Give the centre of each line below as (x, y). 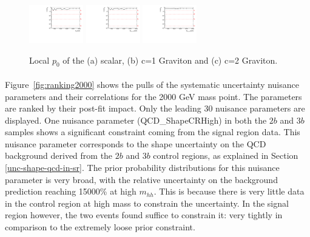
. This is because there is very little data (229, 191)
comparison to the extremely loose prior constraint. (100, 227)
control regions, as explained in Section (226, 155)
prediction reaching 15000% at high (71, 191)
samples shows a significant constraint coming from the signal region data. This (153, 132)
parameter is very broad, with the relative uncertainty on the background (141, 179)
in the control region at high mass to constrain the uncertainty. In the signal (147, 203)
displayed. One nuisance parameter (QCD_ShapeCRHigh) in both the (136, 120)
